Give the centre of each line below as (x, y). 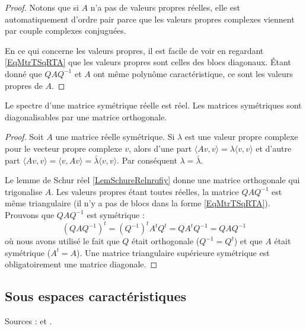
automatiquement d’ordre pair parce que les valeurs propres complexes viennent (150, 19)
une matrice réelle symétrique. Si (115, 137)
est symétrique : (116, 214)
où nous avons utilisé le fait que (62, 241)
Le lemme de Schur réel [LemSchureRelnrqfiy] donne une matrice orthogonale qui (152, 180)
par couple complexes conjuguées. (66, 31)
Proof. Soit (24, 137)
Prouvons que (30, 214)
